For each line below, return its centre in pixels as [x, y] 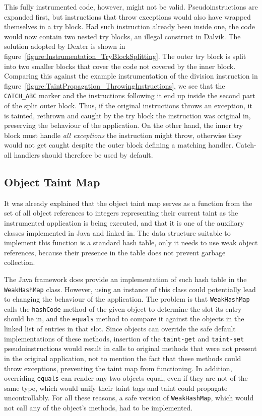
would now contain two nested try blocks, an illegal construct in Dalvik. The [122, 36]
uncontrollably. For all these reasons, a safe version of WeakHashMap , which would [129, 398]
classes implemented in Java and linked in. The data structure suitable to [117, 232]
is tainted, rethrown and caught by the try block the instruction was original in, [127, 115]
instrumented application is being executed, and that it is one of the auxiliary [124, 222]
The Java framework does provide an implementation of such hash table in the [125, 279]
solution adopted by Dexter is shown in [65, 46]
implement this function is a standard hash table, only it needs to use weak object [131, 242]
